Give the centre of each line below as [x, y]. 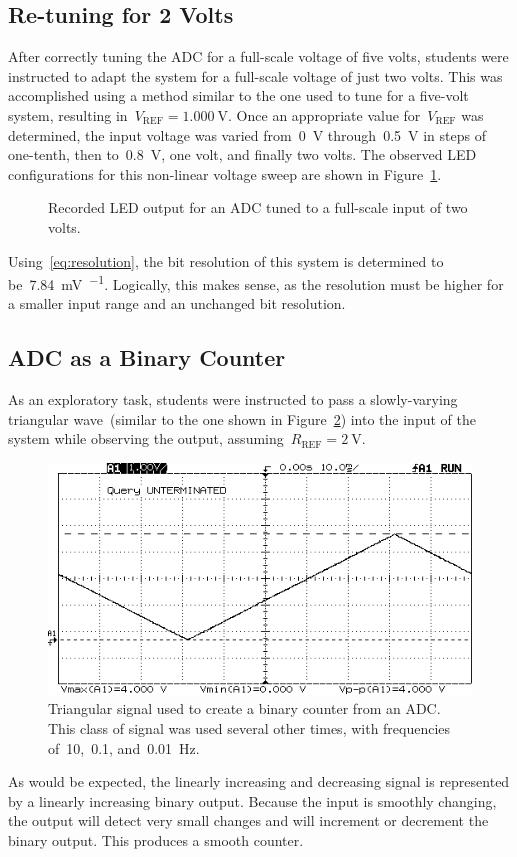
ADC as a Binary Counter [147, 357]
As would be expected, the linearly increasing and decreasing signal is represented [259, 781]
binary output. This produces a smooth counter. [156, 840]
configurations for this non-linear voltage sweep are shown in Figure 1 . [225, 173]
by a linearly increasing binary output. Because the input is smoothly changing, [252, 800]
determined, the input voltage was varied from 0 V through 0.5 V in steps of [247, 134]
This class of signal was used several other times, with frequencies [249, 728]
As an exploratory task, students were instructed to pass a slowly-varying [233, 399]
